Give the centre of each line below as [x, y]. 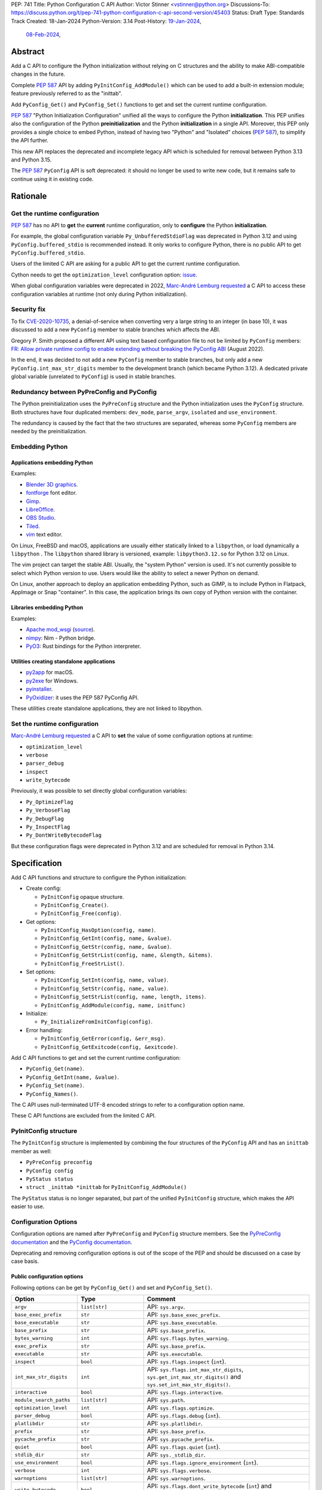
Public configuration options [47, 1277]
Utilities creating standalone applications [63, 662]
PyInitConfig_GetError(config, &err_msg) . [103, 1039]
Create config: [44, 889]
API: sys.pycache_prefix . [181, 1439]
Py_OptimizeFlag [50, 802]
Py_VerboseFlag [48, 810]
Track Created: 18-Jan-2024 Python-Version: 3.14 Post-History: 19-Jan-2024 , [106, 21]
